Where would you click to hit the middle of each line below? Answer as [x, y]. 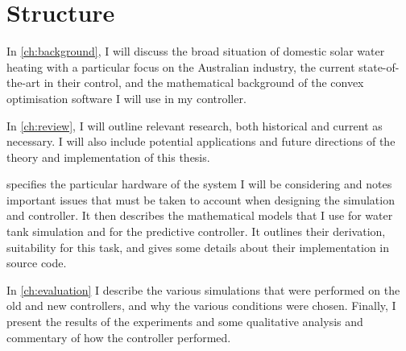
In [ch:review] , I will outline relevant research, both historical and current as [195, 125]
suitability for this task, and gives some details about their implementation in [198, 247]
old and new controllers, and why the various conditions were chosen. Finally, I [201, 306]
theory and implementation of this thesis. [108, 157]
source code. [37, 263]
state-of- [379, 66]
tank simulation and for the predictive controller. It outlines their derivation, [196, 231]
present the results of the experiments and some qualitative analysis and [185, 322]
